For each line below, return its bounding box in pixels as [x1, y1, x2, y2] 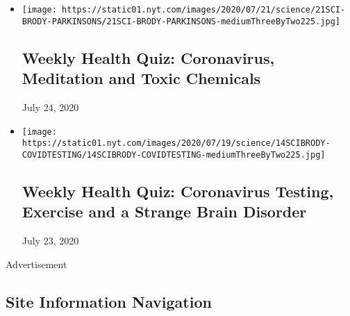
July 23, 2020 [22, 233, 79, 248]
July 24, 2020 [22, 99, 79, 114]
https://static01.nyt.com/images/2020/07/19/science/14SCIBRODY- [22, 138, 331, 149]
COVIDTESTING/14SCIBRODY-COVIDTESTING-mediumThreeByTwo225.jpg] [22, 149, 326, 160]
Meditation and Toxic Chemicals [22, 67, 261, 89]
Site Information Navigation [6, 290, 212, 312]
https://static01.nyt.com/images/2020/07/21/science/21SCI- [62, 5, 346, 15]
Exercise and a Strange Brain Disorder [22, 201, 307, 222]
